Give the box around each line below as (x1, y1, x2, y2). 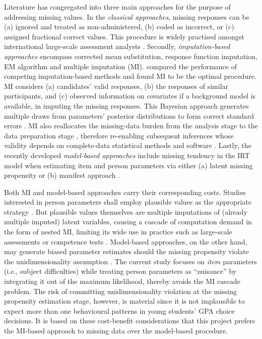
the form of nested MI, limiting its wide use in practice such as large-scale (4, 226, 232, 237)
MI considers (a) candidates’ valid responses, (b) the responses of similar (4, 80, 229, 91)
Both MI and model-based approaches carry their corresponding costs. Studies (4, 186, 246, 197)
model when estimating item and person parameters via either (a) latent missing (4, 160, 253, 170)
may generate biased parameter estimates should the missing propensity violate (4, 246, 249, 257)
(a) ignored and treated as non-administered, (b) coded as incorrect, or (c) (4, 21, 234, 32)
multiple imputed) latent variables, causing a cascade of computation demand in (4, 216, 252, 227)
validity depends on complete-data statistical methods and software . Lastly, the (4, 140, 251, 151)
